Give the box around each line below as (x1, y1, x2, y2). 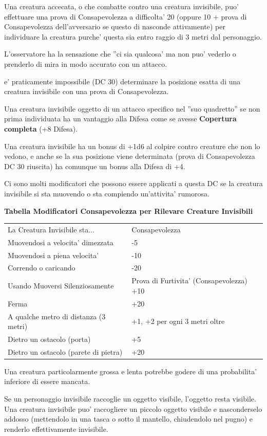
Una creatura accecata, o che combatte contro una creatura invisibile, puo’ (4, 1, 239, 11)
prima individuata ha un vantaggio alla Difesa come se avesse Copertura (4, 113, 237, 124)
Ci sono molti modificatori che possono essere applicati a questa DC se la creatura (4, 178, 263, 189)
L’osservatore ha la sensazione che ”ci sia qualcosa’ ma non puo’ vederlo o (4, 48, 236, 59)
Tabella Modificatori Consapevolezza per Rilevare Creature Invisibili (4, 205, 253, 216)
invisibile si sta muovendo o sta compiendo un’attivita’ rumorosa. (4, 188, 209, 198)
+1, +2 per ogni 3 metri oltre (131, 316, 225, 326)
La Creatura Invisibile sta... (8, 224, 94, 234)
